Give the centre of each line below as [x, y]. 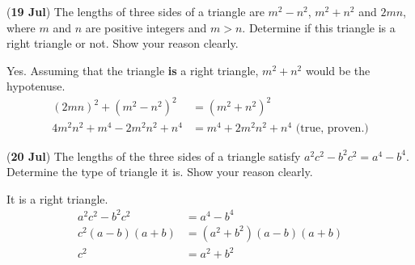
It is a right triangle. [57, 198]
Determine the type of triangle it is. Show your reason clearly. [160, 172]
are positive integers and [146, 27]
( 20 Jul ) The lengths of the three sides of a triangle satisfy [154, 156]
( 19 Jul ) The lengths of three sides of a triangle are [136, 11]
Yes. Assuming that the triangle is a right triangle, [133, 70]
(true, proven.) [332, 128]
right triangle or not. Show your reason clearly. [123, 43]
